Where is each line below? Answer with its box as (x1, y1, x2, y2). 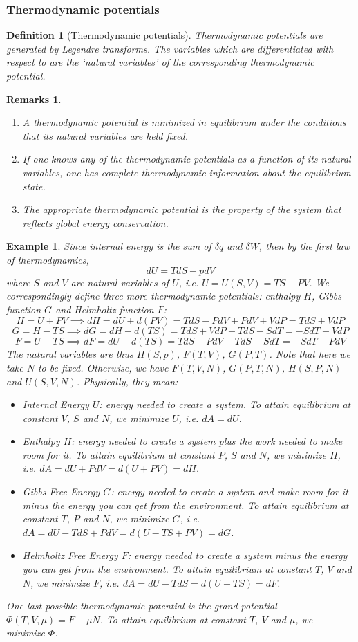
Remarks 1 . (6, 91, 62, 106)
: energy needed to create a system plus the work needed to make (71, 434, 343, 448)
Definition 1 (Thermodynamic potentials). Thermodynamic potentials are (6, 28, 323, 42)
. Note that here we (269, 347, 350, 361)
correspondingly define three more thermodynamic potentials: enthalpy (6, 288, 301, 303)
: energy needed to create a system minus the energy (127, 548, 348, 562)
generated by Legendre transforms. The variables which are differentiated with (6, 41, 334, 55)
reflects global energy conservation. (22, 215, 169, 230)
